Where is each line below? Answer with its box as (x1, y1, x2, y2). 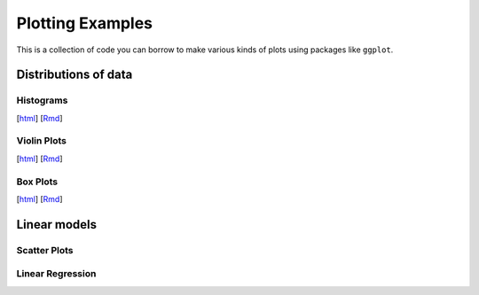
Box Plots (16, 175, 58, 188)
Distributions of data (16, 67, 133, 82)
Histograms (16, 94, 68, 106)
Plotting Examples (16, 13, 153, 33)
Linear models (16, 217, 98, 232)
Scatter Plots (16, 244, 75, 256)
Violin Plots (16, 135, 67, 147)
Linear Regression (16, 268, 97, 280)
